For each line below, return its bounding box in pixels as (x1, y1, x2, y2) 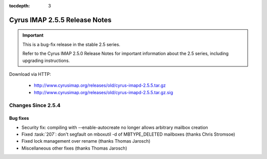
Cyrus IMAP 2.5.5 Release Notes (9, 15, 112, 24)
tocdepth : (9, 3, 30, 8)
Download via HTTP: (9, 71, 51, 77)
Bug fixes (9, 115, 29, 121)
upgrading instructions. (22, 57, 70, 63)
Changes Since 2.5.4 (9, 102, 61, 108)
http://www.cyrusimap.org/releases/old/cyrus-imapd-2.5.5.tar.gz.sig (34, 89, 173, 95)
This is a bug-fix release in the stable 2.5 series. (22, 41, 121, 47)
